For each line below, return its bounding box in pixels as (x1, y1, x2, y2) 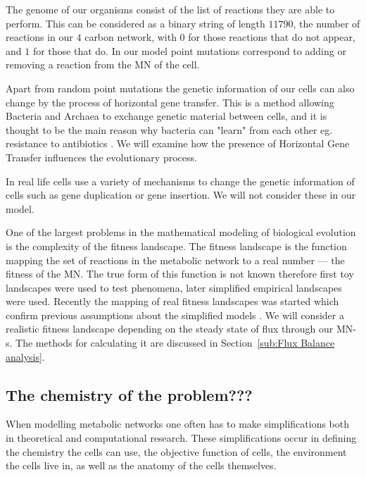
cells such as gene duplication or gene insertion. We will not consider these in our (6, 187, 356, 202)
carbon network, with (84, 30, 177, 44)
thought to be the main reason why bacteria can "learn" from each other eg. (6, 122, 333, 137)
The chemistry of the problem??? (6, 383, 253, 405)
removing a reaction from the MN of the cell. (6, 57, 200, 72)
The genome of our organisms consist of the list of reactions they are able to (6, 2, 335, 16)
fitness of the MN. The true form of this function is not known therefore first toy (6, 266, 354, 281)
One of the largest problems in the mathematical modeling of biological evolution (6, 225, 356, 240)
